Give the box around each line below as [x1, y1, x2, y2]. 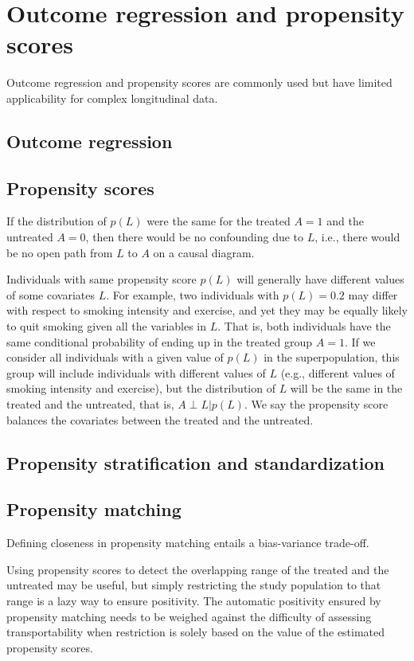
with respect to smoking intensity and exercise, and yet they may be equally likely [6, 302, 408, 319]
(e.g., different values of [280, 364, 395, 381]
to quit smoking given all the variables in [6, 318, 207, 334]
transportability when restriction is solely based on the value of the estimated [6, 624, 385, 640]
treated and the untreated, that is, [6, 396, 174, 413]
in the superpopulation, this [264, 349, 400, 366]
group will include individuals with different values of [6, 364, 266, 381]
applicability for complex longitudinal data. [6, 89, 218, 106]
